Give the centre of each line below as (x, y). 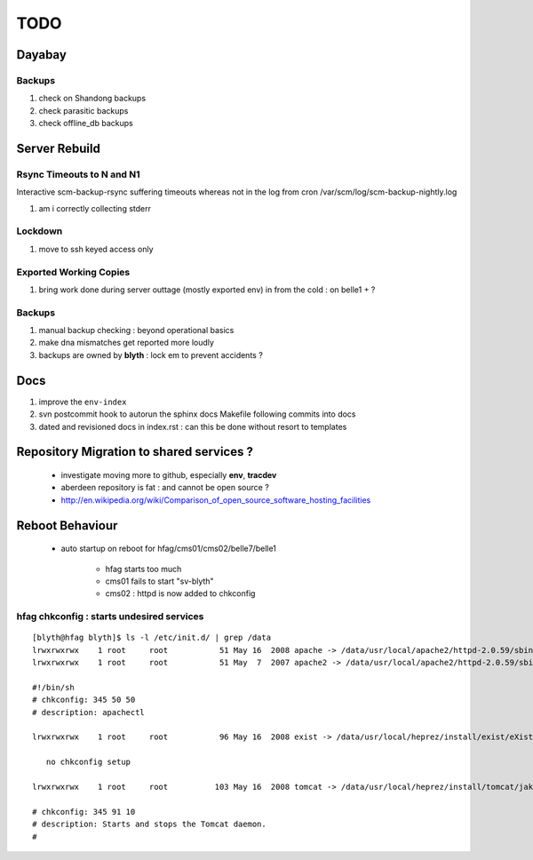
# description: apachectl (89, 712)
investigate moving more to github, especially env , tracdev (169, 474)
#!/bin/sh (53, 687)
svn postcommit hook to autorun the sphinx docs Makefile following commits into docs (197, 414)
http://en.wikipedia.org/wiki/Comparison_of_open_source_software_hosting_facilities (216, 500)
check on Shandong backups (92, 99)
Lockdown (40, 231)
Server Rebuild (59, 148)
